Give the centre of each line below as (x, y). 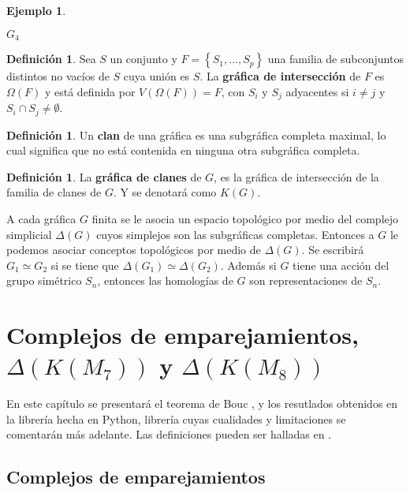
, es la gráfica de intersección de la (296, 176)
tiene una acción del (341, 265)
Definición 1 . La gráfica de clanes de (104, 176)
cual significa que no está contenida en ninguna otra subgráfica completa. (183, 150)
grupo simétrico (44, 280)
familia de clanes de (54, 192)
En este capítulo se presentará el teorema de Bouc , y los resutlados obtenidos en (202, 403)
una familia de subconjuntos (335, 59)
